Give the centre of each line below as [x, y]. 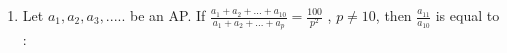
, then [393, 15]
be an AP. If [168, 15]
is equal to [467, 15]
